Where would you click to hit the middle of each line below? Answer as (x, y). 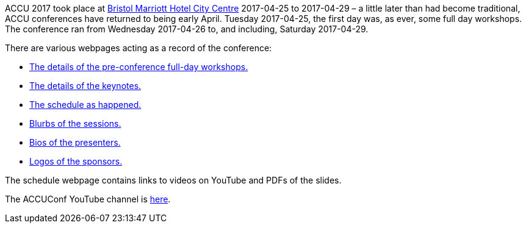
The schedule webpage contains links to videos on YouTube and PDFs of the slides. (173, 180)
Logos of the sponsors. (76, 161)
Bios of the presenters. (75, 142)
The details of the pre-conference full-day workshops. (139, 67)
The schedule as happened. (85, 105)
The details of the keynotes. (85, 86)
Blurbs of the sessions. (75, 123)
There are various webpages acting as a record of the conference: (139, 48)
